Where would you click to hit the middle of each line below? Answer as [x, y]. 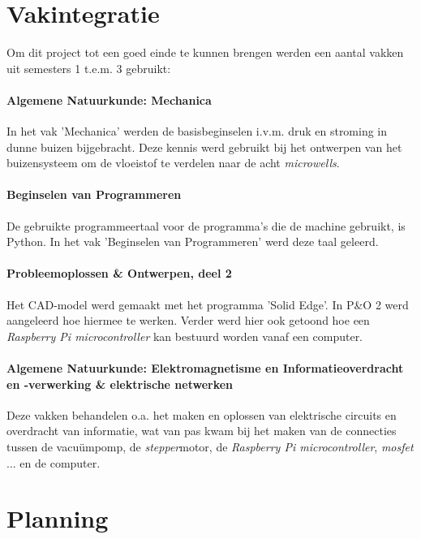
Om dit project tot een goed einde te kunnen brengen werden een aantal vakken [205, 52]
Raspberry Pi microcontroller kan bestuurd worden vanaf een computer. [185, 336]
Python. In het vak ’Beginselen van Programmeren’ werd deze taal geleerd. [193, 241]
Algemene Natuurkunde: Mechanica [109, 99]
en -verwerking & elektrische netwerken [120, 384]
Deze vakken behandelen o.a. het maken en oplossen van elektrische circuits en [202, 414]
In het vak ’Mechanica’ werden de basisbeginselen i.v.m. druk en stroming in [197, 131]
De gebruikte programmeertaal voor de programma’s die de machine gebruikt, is [206, 225]
